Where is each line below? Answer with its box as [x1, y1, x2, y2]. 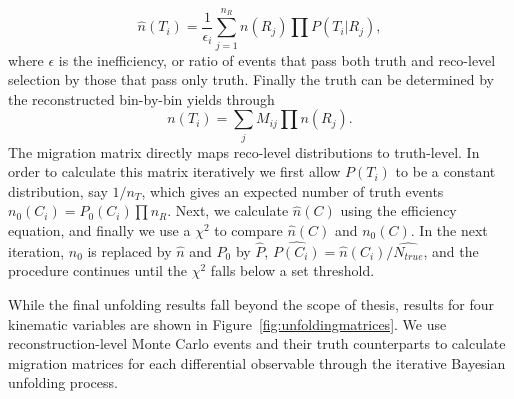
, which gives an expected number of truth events [141, 180, 444, 201]
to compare [214, 220, 283, 241]
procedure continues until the [8, 260, 188, 281]
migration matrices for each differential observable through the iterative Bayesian [8, 352, 506, 373]
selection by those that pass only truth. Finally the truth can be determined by [8, 69, 494, 90]
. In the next [410, 220, 488, 241]
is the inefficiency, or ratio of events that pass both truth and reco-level [58, 49, 496, 70]
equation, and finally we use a [8, 220, 191, 241]
